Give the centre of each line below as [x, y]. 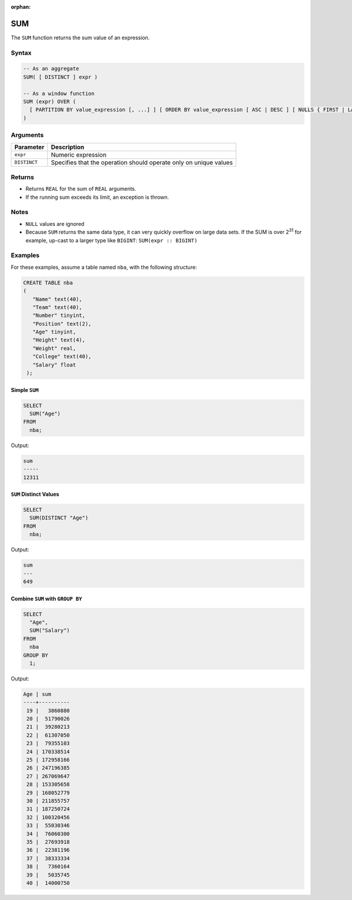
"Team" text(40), [57, 307]
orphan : [21, 7]
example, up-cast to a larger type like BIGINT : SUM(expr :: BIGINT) [111, 240]
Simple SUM [25, 390]
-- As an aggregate [51, 69]
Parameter [29, 147]
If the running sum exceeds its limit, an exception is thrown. [97, 197]
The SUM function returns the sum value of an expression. [80, 38]
